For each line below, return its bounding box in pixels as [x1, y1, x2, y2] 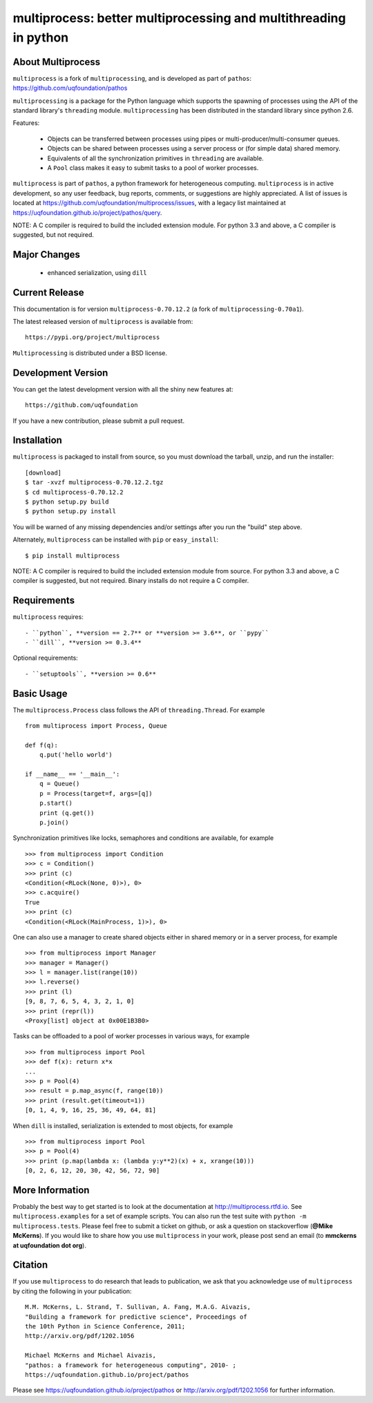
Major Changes [12, 249, 81, 260]
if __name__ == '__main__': [25, 770, 120, 779]
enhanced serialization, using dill [47, 268, 148, 276]
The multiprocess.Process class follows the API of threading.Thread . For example [12, 705, 265, 714]
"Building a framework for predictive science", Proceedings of [25, 1313, 248, 1321]
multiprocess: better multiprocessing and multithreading [12, 10, 346, 26]
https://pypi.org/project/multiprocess [25, 334, 160, 341]
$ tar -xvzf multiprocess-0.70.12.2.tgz [25, 479, 164, 486]
